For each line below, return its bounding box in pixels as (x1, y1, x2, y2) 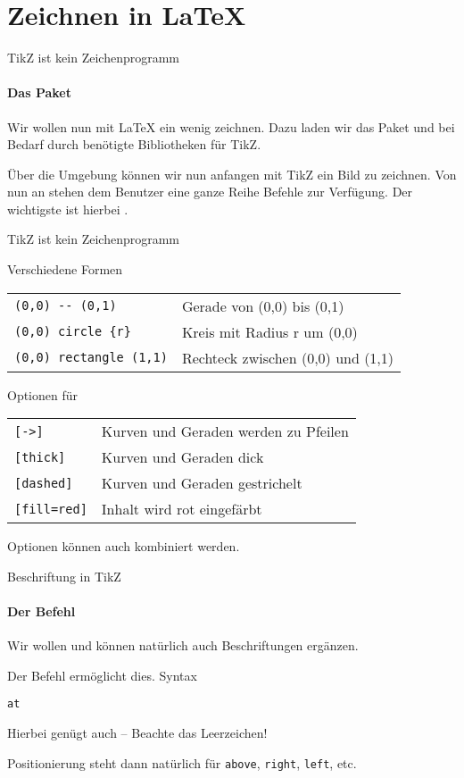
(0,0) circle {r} (14, 324, 131, 339)
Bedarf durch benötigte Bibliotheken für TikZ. (7, 135, 261, 154)
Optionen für (7, 385, 79, 404)
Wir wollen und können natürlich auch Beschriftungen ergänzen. (7, 636, 359, 655)
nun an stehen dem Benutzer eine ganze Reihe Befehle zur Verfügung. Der (7, 182, 413, 201)
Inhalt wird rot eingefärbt (101, 498, 262, 520)
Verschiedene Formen (7, 260, 123, 279)
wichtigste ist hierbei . (7, 199, 128, 218)
